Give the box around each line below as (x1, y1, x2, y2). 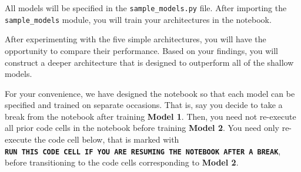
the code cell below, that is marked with (34, 133, 179, 146)
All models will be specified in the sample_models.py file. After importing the (5, 2, 287, 14)
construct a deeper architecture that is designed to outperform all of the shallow (5, 56, 294, 68)
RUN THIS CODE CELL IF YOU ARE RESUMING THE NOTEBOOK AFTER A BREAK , (5, 144, 281, 157)
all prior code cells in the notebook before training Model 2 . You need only (5, 122, 280, 134)
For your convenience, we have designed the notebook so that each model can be (5, 87, 295, 99)
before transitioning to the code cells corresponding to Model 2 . (5, 156, 239, 168)
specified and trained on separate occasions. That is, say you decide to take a (5, 99, 283, 111)
